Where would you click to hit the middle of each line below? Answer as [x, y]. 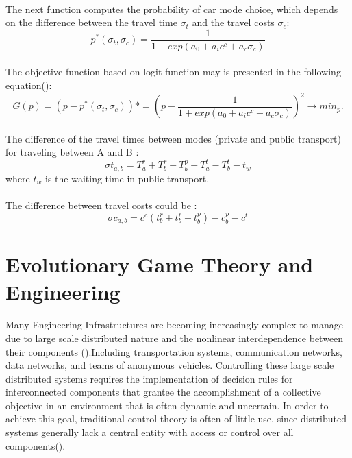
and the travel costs [233, 22]
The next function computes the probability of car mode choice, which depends [172, 9]
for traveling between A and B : [72, 152]
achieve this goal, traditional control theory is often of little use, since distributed [176, 419]
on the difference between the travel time [91, 22]
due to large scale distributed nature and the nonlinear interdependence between [175, 338]
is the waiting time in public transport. [127, 178]
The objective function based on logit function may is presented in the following [173, 72]
